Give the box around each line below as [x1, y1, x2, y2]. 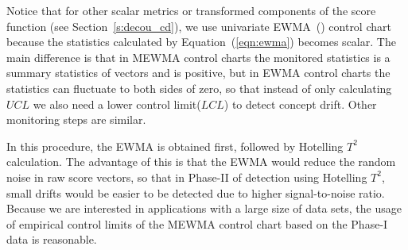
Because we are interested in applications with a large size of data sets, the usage [6, 200, 402, 217]
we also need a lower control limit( [33, 95, 201, 112]
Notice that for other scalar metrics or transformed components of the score [6, 2, 376, 18]
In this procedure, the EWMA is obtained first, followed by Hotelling [6, 137, 344, 154]
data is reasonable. [6, 231, 97, 248]
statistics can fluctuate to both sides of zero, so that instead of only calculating [6, 79, 392, 96]
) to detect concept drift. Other [223, 95, 377, 112]
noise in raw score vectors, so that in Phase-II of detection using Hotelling [6, 168, 367, 185]
